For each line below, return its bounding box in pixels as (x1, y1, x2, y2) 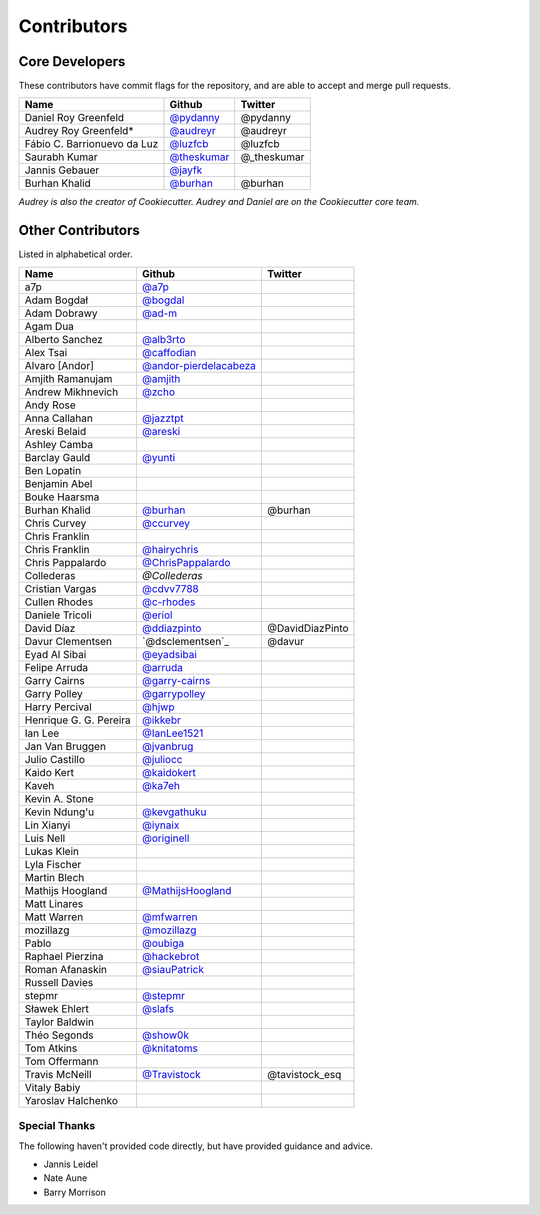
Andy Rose (24, 398, 77, 412)
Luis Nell (24, 831, 66, 845)
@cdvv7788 (141, 581, 199, 595)
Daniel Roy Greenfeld (24, 111, 125, 125)
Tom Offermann (24, 1054, 99, 1068)
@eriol (141, 608, 173, 622)
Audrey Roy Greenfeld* (24, 124, 134, 138)
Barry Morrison (43, 1186, 107, 1198)
